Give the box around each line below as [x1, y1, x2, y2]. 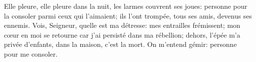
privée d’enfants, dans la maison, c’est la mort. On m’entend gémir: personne [4, 39, 237, 49]
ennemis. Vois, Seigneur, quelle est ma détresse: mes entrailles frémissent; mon [4, 20, 241, 30]
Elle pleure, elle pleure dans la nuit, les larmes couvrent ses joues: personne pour [4, 1, 248, 11]
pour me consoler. [4, 48, 58, 59]
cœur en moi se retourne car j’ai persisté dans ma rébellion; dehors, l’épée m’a [4, 29, 240, 40]
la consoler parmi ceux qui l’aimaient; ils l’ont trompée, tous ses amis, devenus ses [4, 10, 252, 21]
